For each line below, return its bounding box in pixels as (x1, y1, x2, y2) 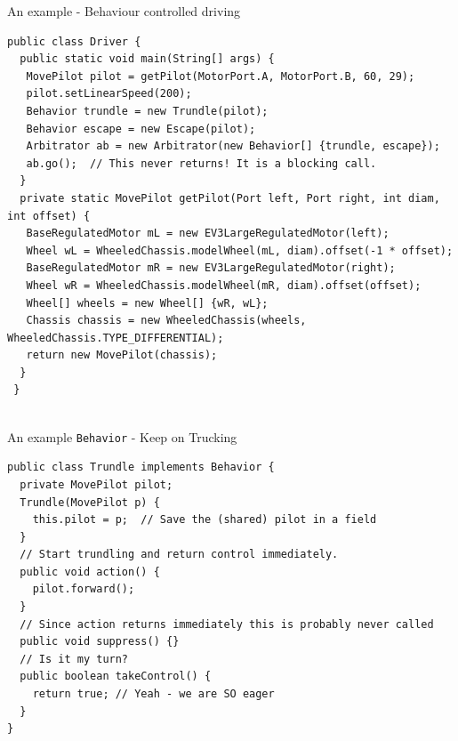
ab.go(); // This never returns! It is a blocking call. (26, 157, 377, 170)
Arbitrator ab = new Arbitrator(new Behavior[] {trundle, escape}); (26, 140, 440, 153)
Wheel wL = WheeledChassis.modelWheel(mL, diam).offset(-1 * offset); (26, 244, 454, 257)
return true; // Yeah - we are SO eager (32, 688, 275, 701)
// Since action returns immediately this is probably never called (20, 617, 434, 631)
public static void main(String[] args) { (20, 52, 275, 66)
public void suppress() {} (20, 635, 180, 648)
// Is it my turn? (20, 652, 129, 665)
